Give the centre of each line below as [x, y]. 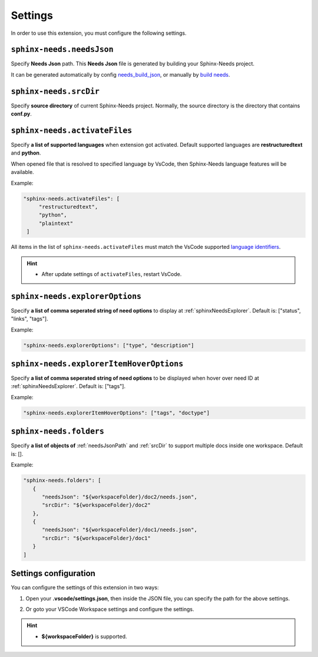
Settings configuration [53, 574]
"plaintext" [56, 223]
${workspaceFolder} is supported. [84, 636]
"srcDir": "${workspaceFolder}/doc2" [97, 505]
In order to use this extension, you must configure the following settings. [99, 33]
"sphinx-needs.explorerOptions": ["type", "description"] [109, 345]
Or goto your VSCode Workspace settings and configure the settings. [110, 609]
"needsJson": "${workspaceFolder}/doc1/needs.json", [120, 530]
